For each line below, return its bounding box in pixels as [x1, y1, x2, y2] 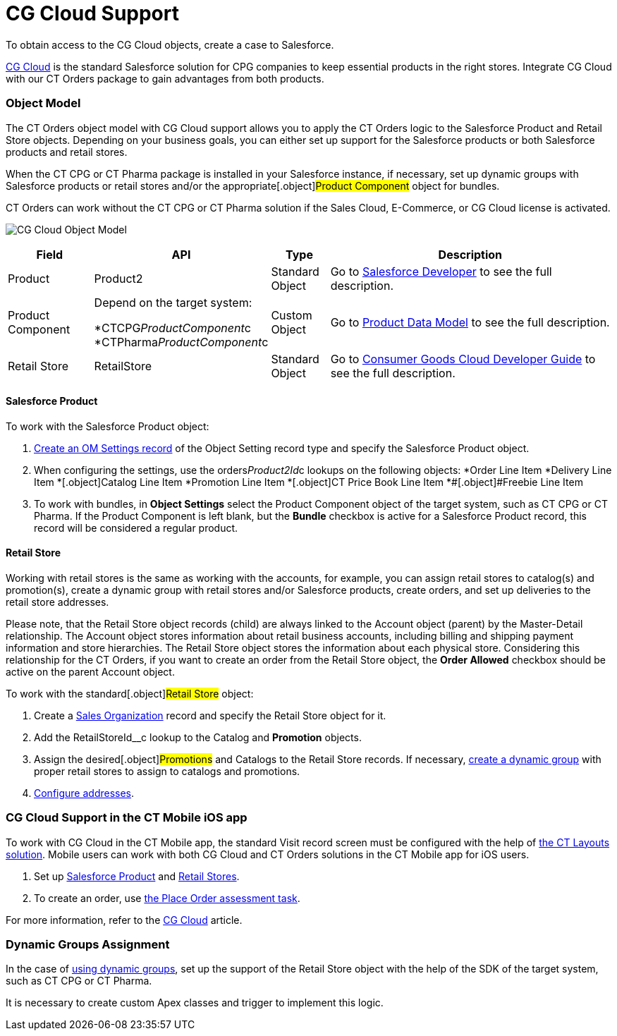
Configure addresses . [34, 786, 135, 799]
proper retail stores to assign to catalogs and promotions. [34, 764, 300, 777]
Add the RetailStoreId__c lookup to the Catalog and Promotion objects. [34, 731, 362, 743]
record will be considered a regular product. [34, 521, 238, 534]
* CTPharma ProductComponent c [94, 334, 269, 349]
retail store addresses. [6, 595, 109, 608]
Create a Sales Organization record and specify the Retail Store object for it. [34, 709, 386, 721]
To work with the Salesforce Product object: [6, 420, 209, 432]
